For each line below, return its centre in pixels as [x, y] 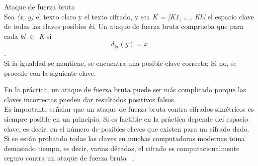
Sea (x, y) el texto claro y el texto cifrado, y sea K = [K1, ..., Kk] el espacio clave [129, 16]
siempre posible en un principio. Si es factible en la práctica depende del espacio [126, 118]
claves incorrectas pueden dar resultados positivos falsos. [90, 99]
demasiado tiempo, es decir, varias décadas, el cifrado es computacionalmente [122, 148]
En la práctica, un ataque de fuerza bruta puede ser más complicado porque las [125, 89]
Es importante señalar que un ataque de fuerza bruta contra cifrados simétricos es [129, 109]
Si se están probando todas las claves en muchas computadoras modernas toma [125, 138]
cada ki [15, 36]
